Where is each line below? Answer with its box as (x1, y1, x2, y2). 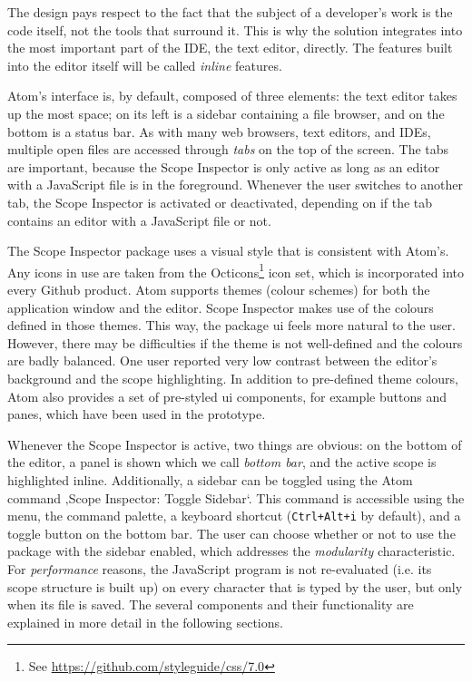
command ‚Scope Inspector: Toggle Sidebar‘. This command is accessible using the (7, 488, 465, 507)
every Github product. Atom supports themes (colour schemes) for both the (7, 279, 430, 298)
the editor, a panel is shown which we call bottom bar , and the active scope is (7, 453, 437, 472)
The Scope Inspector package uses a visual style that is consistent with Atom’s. (7, 241, 449, 260)
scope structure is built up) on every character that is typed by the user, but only (7, 577, 463, 596)
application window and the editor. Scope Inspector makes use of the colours (7, 297, 434, 317)
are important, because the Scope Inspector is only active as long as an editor (7, 157, 440, 176)
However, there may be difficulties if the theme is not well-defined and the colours (7, 333, 463, 352)
